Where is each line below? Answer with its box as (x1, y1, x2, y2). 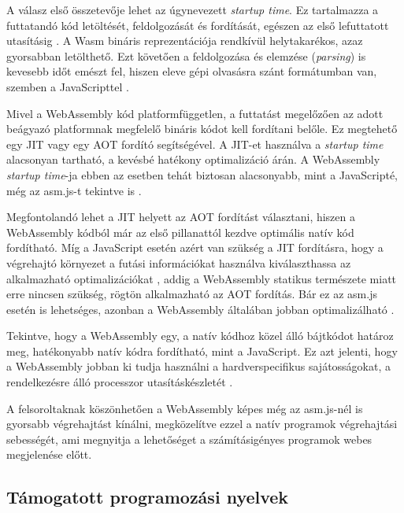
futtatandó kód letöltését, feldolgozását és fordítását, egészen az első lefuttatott (6, 17, 389, 33)
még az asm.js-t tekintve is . (6, 182, 142, 198)
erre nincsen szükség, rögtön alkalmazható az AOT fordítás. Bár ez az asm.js (6, 286, 377, 302)
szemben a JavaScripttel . (6, 78, 129, 94)
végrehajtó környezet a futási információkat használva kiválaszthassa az (6, 254, 351, 271)
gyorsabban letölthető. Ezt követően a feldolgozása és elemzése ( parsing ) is (6, 47, 366, 64)
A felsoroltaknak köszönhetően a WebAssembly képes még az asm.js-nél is (6, 400, 363, 416)
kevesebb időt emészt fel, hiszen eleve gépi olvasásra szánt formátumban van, (6, 63, 377, 79)
